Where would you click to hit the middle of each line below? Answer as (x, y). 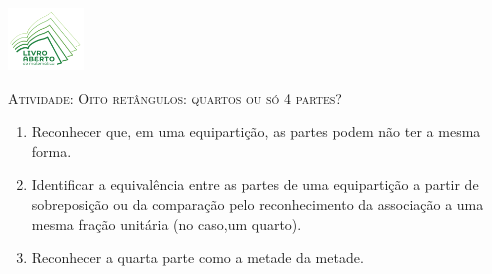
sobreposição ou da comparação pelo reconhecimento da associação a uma (257, 204)
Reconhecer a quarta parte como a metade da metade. (197, 257)
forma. (51, 150)
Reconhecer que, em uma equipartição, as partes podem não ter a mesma (256, 131)
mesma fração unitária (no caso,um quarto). (166, 223)
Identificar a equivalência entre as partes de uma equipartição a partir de (255, 184)
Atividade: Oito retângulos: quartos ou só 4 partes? (175, 97)
